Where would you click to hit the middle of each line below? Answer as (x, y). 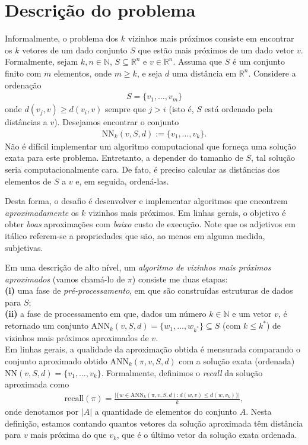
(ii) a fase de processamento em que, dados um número (106, 314)
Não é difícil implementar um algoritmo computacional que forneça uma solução (150, 146)
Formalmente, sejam (42, 61)
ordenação (23, 85)
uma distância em (204, 73)
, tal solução (273, 158)
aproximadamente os (42, 212)
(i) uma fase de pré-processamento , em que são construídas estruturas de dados (149, 290)
